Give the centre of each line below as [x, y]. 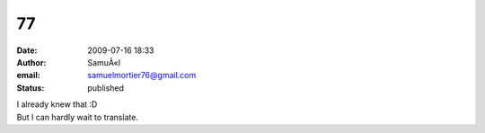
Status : [31, 88]
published [106, 88]
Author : [31, 62]
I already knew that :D [57, 104]
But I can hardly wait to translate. [78, 117]
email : [28, 75]
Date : [27, 50]
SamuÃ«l [104, 62]
